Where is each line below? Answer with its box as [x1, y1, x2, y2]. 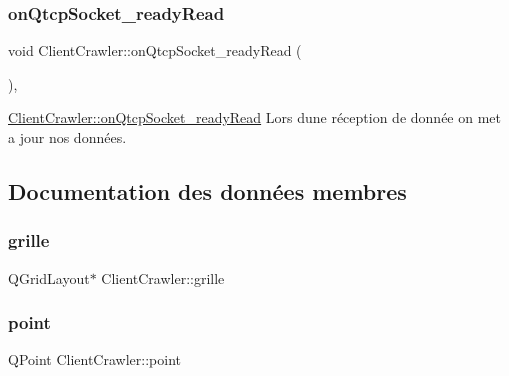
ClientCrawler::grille [101, 267, 225, 288]
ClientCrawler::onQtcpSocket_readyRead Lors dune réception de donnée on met [8, 107, 501, 128]
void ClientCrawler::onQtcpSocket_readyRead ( [8, 40, 302, 61]
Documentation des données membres [8, 175, 407, 206]
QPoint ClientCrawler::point [8, 349, 181, 370]
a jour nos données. [8, 127, 127, 147]
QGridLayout [8, 267, 90, 288]
